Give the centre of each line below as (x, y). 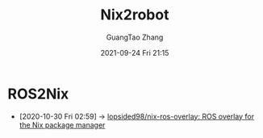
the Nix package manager (62, 125)
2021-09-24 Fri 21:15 (135, 52)
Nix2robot (135, 15)
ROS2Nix (38, 94)
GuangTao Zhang (135, 37)
